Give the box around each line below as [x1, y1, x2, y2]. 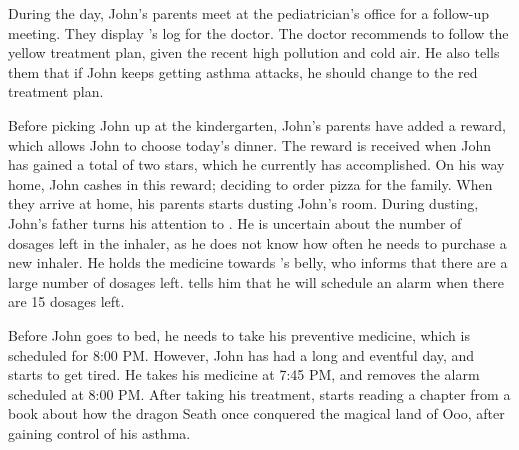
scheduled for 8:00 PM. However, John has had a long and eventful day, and [8, 344, 475, 365]
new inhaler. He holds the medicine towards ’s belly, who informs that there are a [8, 252, 508, 273]
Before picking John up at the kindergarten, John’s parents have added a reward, [8, 114, 507, 135]
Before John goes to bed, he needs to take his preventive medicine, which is [8, 324, 470, 345]
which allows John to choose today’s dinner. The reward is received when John [8, 134, 492, 155]
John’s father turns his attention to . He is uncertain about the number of [8, 212, 462, 233]
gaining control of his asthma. [8, 422, 191, 443]
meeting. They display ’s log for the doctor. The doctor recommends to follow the [8, 22, 509, 43]
